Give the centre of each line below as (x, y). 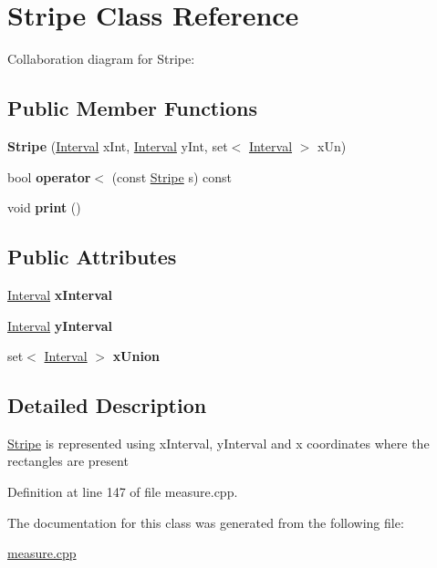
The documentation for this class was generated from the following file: (206, 522)
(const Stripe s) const (172, 176)
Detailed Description (107, 405)
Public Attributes (92, 257)
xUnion (136, 356)
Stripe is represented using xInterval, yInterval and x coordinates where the (218, 443)
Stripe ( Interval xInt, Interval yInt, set (118, 145)
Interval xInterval (60, 294)
